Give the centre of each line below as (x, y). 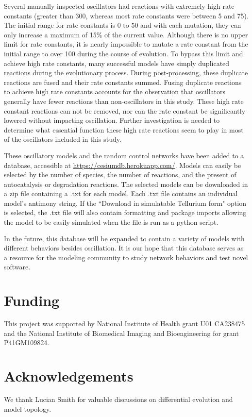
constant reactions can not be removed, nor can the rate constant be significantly (125, 110)
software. (17, 267)
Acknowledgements (69, 376)
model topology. (28, 409)
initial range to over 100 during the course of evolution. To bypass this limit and (124, 53)
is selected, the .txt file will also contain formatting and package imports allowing (125, 212)
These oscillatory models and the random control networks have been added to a (124, 155)
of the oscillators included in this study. (63, 139)
